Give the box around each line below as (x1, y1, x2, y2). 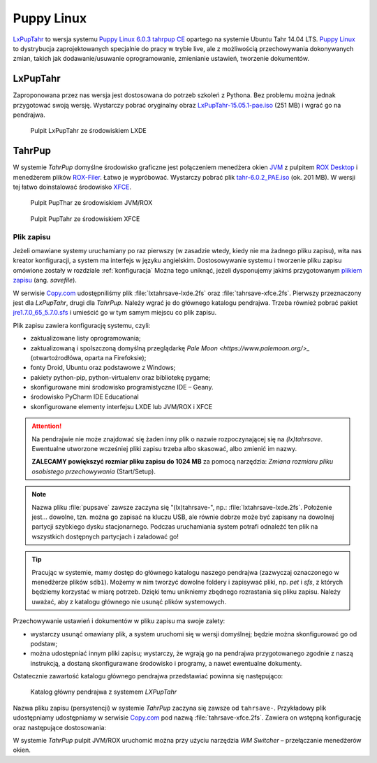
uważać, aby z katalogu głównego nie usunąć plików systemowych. (31, 597, 227, 606)
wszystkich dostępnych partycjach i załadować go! (31, 532, 179, 541)
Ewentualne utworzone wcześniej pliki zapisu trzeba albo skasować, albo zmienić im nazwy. (31, 445, 297, 453)
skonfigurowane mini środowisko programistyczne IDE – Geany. (30, 383, 214, 392)
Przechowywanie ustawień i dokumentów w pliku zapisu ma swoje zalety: (13, 617, 226, 625)
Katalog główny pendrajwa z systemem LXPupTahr (30, 687, 177, 696)
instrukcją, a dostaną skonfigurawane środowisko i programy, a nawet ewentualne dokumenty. (30, 659, 302, 667)
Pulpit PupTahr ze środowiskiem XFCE (30, 214, 140, 223)
